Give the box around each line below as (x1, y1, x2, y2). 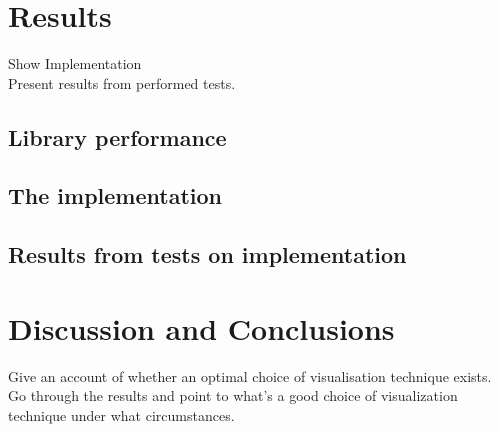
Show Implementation (8, 53, 142, 74)
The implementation (8, 180, 222, 211)
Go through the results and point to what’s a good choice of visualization (8, 385, 458, 406)
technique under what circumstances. (8, 404, 235, 425)
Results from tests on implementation (8, 239, 407, 270)
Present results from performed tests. (8, 72, 236, 93)
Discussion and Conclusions (8, 307, 395, 348)
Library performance (8, 121, 227, 152)
